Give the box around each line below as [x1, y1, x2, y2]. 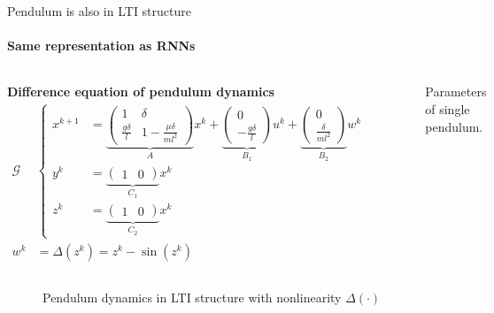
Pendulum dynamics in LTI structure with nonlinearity [42, 288, 342, 307]
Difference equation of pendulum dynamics [7, 82, 274, 101]
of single [425, 99, 470, 118]
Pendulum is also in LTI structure [7, 2, 191, 19]
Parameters [425, 82, 487, 101]
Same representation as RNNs [7, 36, 196, 55]
